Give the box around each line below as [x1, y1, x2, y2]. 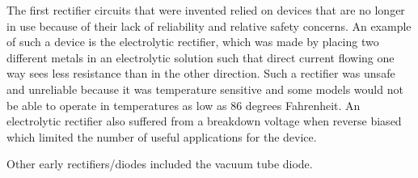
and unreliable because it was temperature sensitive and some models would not [6, 80, 403, 97]
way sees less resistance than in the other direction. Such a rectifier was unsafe [6, 65, 395, 82]
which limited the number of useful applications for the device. [6, 128, 317, 145]
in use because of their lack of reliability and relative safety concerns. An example [6, 17, 412, 34]
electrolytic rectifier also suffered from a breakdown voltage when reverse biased [6, 112, 402, 129]
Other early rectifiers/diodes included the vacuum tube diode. [6, 155, 313, 172]
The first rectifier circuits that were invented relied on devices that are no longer [6, 2, 405, 18]
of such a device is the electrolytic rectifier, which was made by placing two [6, 33, 379, 50]
